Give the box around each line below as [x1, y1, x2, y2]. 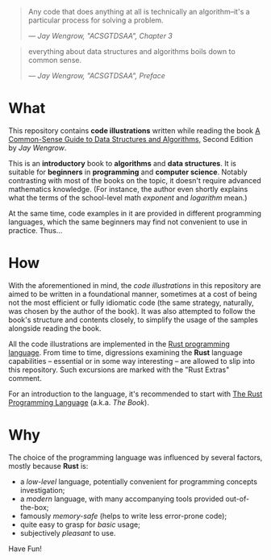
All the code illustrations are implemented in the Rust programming [8, 339, 230, 349]
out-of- [225, 494, 250, 504]
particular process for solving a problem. [27, 15, 164, 25]
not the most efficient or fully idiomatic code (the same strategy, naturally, [8, 298, 254, 307]
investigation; [19, 485, 65, 495]
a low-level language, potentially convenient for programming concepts [19, 476, 258, 487]
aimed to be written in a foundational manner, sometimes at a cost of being [8, 289, 257, 299]
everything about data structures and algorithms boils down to [27, 47, 236, 56]
